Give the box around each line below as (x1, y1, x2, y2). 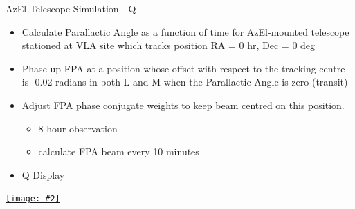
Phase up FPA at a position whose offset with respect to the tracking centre (21, 61, 345, 75)
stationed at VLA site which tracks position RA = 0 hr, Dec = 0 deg (21, 38, 316, 52)
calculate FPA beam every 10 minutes (38, 144, 199, 159)
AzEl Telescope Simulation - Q (6, 1, 136, 15)
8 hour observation (38, 121, 118, 135)
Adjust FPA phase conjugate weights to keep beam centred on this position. (21, 97, 345, 112)
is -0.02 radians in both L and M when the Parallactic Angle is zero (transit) (21, 74, 348, 89)
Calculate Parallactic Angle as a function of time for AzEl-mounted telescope (21, 24, 349, 39)
